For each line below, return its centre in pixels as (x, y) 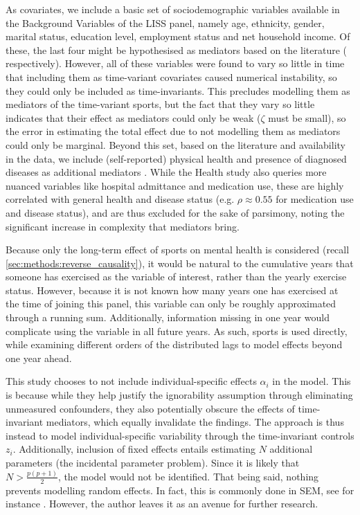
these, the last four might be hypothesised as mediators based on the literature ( (177, 49)
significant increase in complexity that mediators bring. (123, 226)
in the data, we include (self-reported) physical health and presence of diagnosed (176, 158)
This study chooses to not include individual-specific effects (131, 381)
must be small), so (307, 117)
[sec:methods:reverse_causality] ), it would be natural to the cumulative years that (180, 263)
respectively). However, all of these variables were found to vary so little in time (175, 63)
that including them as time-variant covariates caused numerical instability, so (171, 76)
